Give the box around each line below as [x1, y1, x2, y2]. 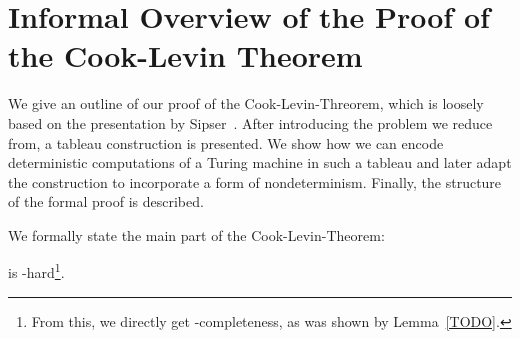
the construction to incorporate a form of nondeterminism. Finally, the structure [8, 171, 502, 192]
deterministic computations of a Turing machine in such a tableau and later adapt [8, 152, 512, 173]
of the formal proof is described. [8, 191, 204, 212]
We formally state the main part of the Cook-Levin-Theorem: [8, 224, 385, 245]
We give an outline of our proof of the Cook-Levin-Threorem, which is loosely [8, 93, 484, 114]
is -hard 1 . [8, 259, 65, 283]
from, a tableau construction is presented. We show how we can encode [8, 132, 444, 153]
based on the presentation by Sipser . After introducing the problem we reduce [8, 112, 493, 133]
